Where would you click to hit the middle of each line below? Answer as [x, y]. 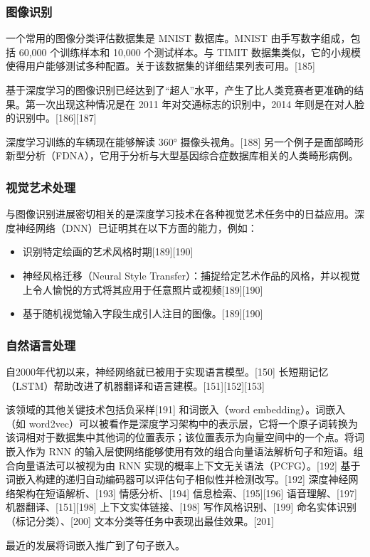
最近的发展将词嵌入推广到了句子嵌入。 [95, 545]
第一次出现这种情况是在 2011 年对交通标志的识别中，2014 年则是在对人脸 [195, 104]
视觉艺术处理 [41, 187]
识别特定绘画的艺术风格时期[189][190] [108, 251]
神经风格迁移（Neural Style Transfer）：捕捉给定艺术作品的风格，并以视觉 [191, 275]
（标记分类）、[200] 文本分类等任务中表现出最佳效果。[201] [140, 520]
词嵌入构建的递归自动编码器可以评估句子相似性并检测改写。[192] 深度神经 [177, 479]
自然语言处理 [41, 345]
